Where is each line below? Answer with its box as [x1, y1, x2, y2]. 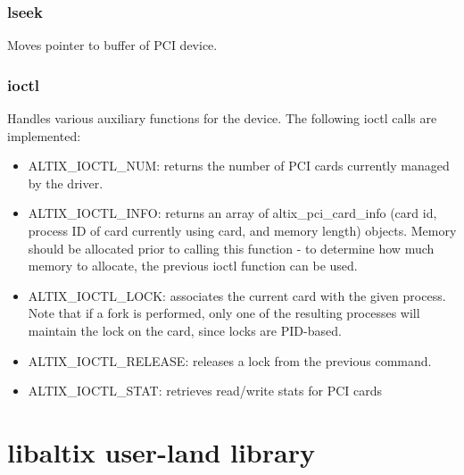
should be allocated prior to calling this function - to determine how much [28, 238, 435, 257]
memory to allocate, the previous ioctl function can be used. [28, 256, 358, 275]
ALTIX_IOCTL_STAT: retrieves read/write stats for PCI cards [28, 381, 383, 400]
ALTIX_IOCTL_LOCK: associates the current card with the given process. [28, 286, 446, 304]
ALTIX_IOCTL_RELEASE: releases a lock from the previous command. [28, 351, 432, 370]
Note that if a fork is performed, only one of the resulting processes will [28, 304, 420, 322]
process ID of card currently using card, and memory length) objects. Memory [28, 221, 457, 239]
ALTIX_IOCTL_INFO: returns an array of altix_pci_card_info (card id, [28, 204, 437, 222]
